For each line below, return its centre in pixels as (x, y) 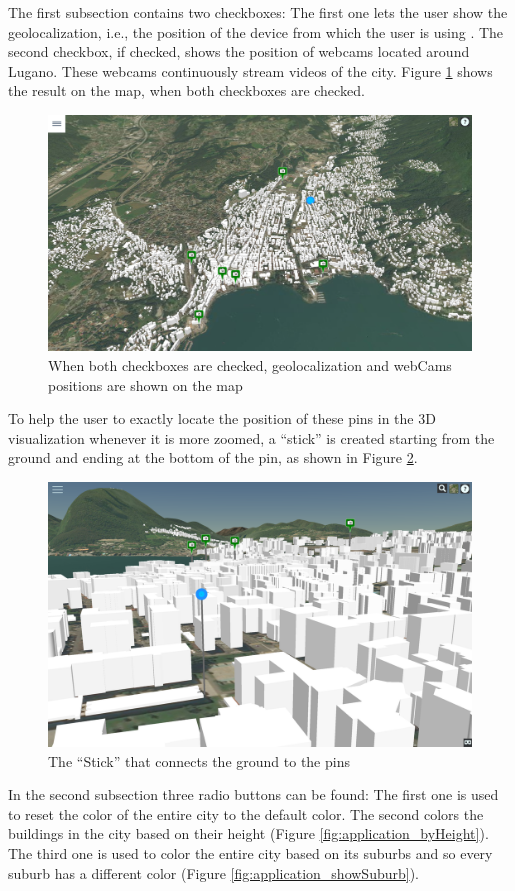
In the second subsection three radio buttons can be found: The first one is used (253, 794)
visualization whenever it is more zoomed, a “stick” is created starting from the (251, 437)
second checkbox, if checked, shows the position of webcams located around (239, 51)
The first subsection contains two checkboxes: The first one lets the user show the (258, 12)
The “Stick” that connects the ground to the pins (199, 760)
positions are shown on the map (145, 384)
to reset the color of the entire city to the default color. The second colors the (246, 813)
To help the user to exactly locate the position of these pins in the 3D (222, 418)
